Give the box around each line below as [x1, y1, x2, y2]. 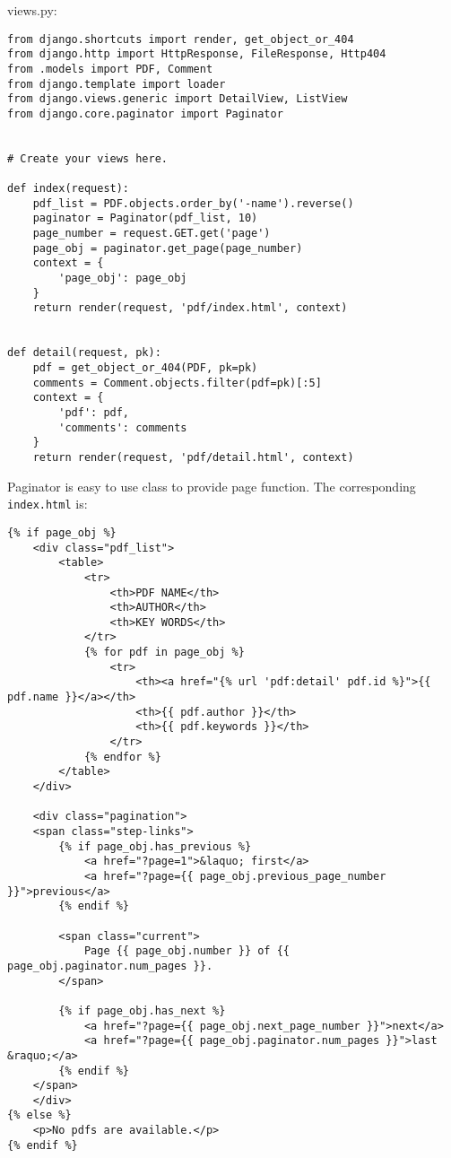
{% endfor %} [83, 750, 161, 763]
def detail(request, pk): [7, 346, 161, 360]
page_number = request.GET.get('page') [32, 227, 271, 240]
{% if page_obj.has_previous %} [58, 840, 252, 853]
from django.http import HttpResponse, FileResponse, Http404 [7, 48, 386, 61]
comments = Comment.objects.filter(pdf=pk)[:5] [32, 376, 322, 389]
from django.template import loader [7, 77, 226, 91]
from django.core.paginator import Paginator [7, 107, 283, 120]
